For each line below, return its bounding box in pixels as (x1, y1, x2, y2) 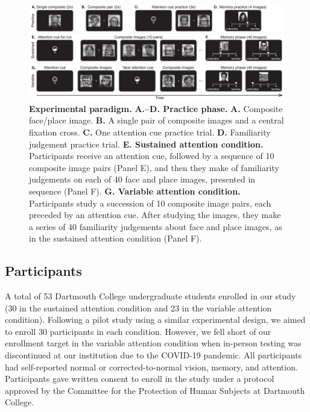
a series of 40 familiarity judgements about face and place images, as (29, 220, 282, 233)
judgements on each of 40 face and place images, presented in (29, 173, 256, 186)
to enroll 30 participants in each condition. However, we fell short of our (5, 325, 271, 337)
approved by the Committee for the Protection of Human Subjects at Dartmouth (5, 384, 305, 396)
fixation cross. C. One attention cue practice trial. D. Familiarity (29, 125, 271, 138)
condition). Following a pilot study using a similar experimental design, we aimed (5, 313, 306, 326)
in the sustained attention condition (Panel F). (29, 232, 202, 245)
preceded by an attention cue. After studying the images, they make (29, 208, 281, 221)
